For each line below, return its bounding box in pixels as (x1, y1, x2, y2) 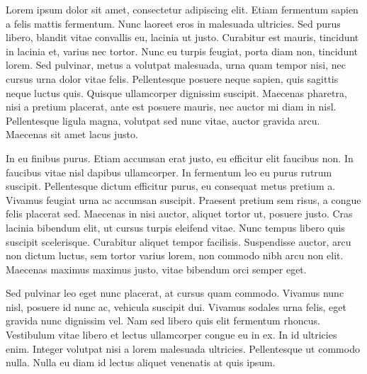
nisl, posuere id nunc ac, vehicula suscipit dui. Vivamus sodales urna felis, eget (6, 299, 346, 314)
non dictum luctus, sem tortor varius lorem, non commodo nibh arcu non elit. (6, 248, 344, 263)
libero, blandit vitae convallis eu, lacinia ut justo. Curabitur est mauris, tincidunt (6, 30, 359, 45)
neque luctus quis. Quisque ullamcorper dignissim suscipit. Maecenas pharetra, (6, 85, 347, 100)
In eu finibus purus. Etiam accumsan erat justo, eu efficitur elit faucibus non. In (6, 150, 354, 165)
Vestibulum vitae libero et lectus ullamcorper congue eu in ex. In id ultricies (6, 327, 337, 342)
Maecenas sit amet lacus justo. (6, 127, 138, 142)
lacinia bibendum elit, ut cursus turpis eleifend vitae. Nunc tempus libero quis (6, 220, 345, 234)
